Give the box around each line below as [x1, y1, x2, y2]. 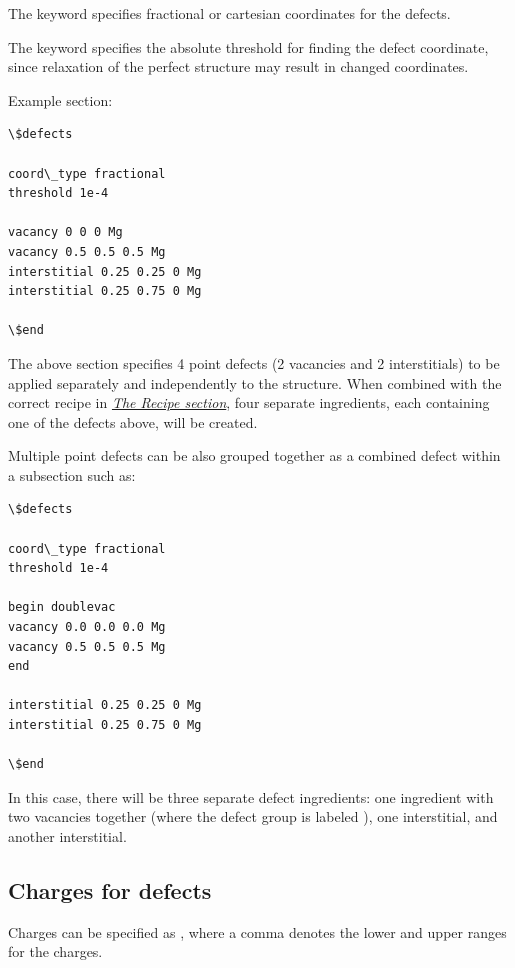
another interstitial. [8, 825, 127, 846]
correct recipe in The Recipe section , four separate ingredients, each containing [8, 392, 490, 413]
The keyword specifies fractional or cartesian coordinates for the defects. [8, 3, 451, 23]
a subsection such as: [8, 464, 136, 485]
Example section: [8, 89, 113, 110]
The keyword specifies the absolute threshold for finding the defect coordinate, [8, 36, 489, 57]
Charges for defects [8, 874, 212, 905]
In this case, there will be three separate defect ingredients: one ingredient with [8, 786, 494, 807]
